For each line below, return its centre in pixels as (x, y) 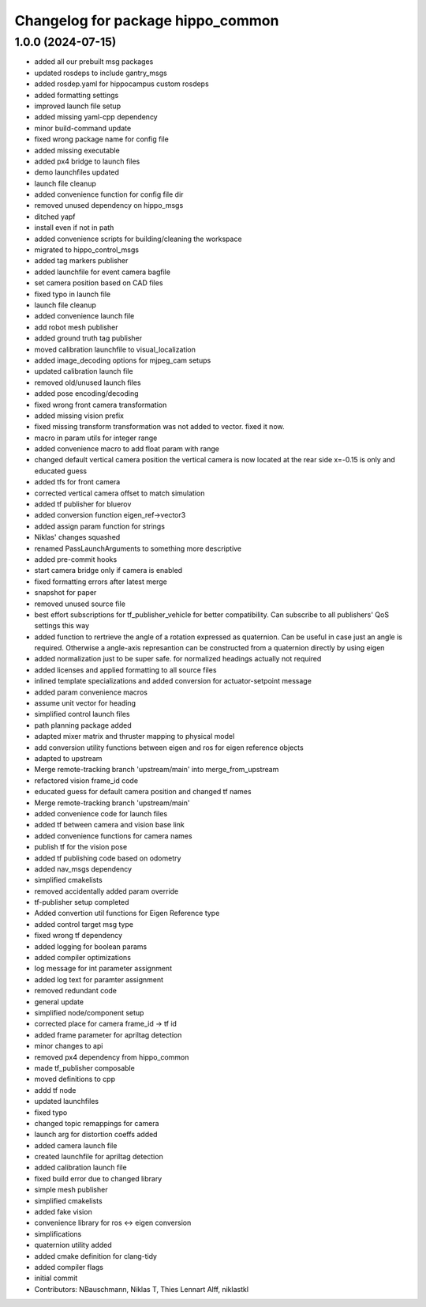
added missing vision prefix (79, 416)
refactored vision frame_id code (86, 780)
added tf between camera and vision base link (109, 825)
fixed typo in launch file (72, 294)
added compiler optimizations (83, 958)
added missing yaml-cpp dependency (96, 117)
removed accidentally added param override (106, 891)
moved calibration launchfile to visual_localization (115, 349)
